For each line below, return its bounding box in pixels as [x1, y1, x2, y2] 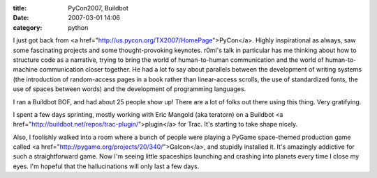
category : [13, 23, 43, 31]
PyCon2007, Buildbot [68, 4, 129, 12]
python [68, 23, 89, 31]
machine [13, 65, 38, 74]
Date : [13, 14, 29, 22]
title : [13, 4, 27, 12]
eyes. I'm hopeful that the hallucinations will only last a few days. [13, 162, 200, 170]
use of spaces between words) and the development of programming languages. [13, 85, 246, 93]
